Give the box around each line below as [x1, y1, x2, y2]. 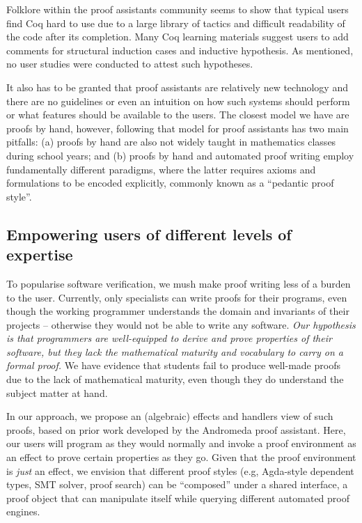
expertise [6, 244, 73, 265]
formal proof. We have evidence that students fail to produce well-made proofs [6, 358, 340, 373]
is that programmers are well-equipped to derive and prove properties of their [6, 331, 332, 345]
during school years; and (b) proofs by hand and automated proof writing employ [6, 148, 354, 162]
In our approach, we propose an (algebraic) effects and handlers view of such [6, 409, 333, 423]
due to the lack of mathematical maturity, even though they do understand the [6, 372, 344, 387]
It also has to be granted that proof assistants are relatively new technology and [6, 79, 348, 94]
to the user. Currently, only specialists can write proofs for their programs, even [6, 290, 347, 304]
